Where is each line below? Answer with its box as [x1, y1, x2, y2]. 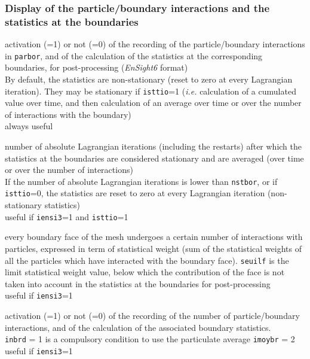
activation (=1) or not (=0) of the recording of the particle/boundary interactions [5, 38, 305, 50]
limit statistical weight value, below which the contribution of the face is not [5, 266, 285, 278]
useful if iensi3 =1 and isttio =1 [5, 210, 128, 223]
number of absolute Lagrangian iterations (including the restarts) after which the [5, 140, 302, 153]
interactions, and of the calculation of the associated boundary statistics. [5, 321, 271, 333]
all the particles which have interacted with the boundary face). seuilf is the [5, 254, 289, 266]
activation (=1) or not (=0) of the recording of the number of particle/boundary [5, 309, 300, 322]
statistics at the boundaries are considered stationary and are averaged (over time [5, 151, 304, 164]
